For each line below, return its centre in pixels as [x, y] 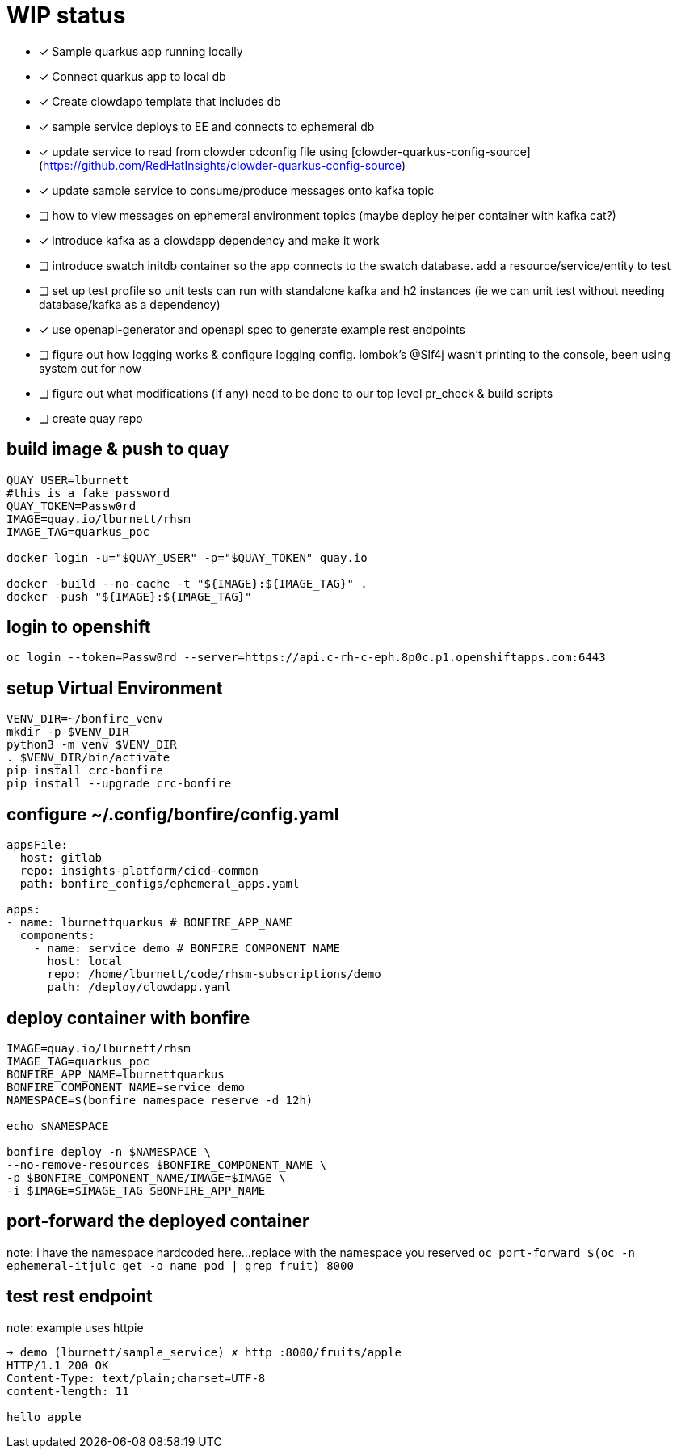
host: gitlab [61, 858]
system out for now [90, 368]
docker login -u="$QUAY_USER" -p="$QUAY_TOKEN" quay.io [187, 557]
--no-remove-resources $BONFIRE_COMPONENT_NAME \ [167, 1164]
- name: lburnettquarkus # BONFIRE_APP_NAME [150, 923]
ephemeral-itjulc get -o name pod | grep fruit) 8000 [180, 1265]
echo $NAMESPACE [58, 1126]
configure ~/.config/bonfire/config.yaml [173, 814]
